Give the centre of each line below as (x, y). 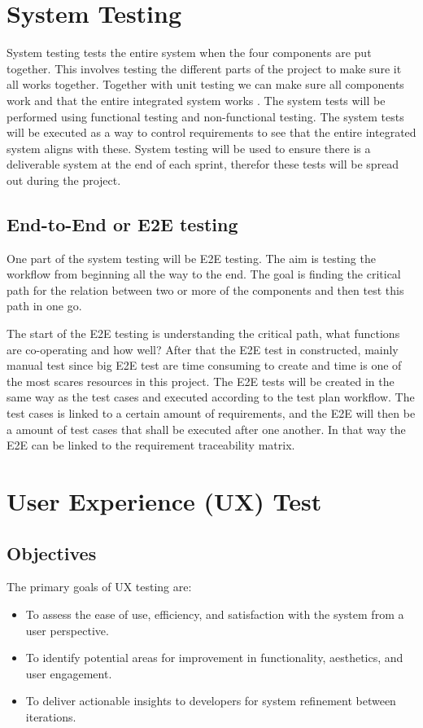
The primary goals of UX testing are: (99, 587)
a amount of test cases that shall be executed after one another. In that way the (206, 429)
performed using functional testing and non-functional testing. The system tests (205, 116)
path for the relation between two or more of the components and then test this (205, 289)
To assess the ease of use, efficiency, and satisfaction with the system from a (215, 614)
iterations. (51, 716)
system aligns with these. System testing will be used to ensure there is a (189, 148)
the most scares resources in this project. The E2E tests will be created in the (201, 381)
